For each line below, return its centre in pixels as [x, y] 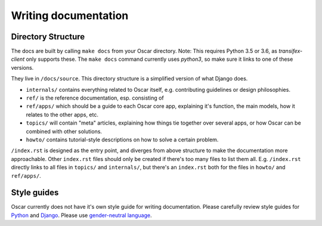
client [18, 59]
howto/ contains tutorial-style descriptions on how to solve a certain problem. [122, 140]
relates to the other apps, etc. [62, 114]
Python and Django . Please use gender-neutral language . [81, 215]
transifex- [290, 51]
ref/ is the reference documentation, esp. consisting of [95, 98]
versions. [22, 67]
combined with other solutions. [64, 131]
